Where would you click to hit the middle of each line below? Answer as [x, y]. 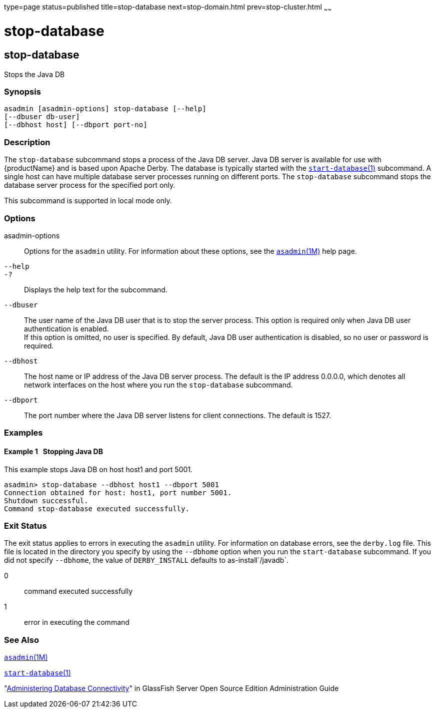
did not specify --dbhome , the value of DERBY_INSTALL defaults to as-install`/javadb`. [146, 560]
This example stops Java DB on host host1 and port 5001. [98, 469]
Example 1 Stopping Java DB [53, 451]
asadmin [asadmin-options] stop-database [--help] [105, 109]
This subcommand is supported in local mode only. [88, 201]
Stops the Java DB [34, 74]
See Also [21, 640]
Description [27, 142]
